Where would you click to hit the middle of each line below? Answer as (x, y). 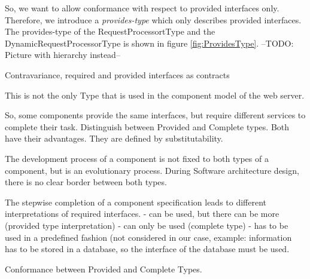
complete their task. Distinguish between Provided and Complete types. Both (147, 126)
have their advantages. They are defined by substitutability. (114, 138)
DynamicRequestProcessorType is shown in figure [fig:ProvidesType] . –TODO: (149, 43)
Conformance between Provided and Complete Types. (104, 269)
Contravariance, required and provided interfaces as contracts (117, 74)
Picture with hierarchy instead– (63, 55)
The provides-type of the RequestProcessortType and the (110, 31)
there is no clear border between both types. (86, 182)
